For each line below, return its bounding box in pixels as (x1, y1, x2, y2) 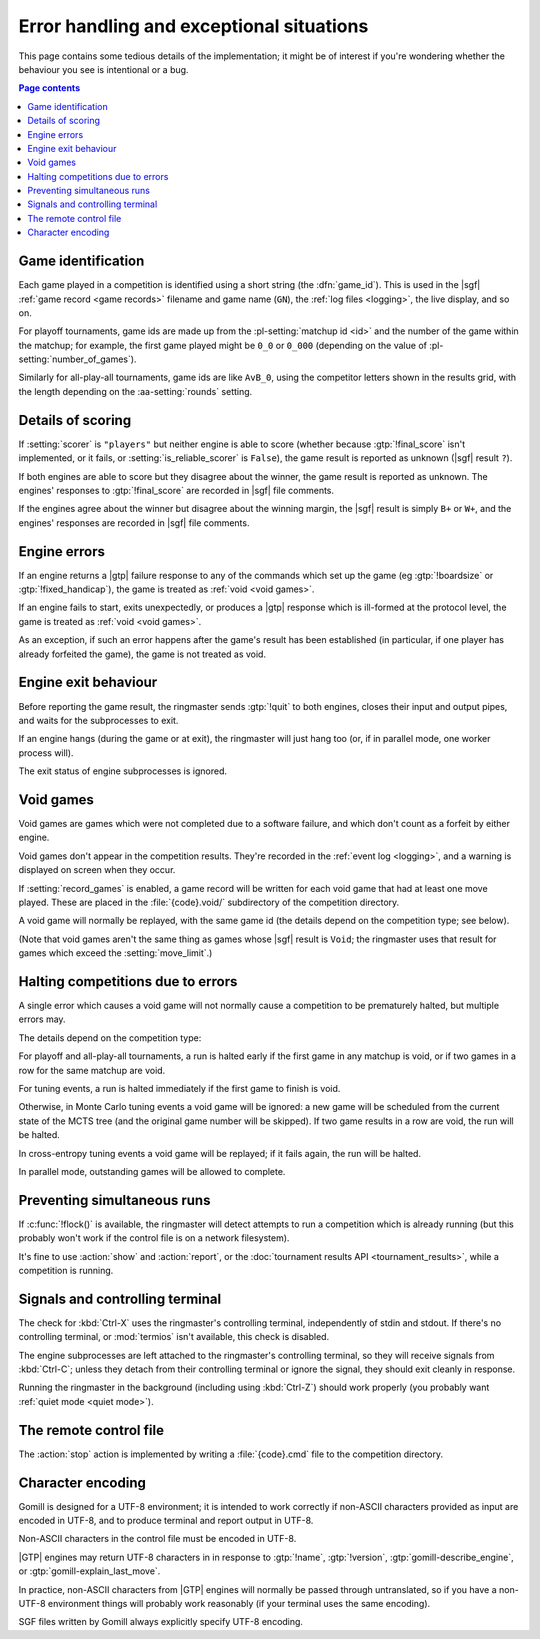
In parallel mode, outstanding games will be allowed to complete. (18, 1165, 286, 1177)
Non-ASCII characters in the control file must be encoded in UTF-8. (18, 1533, 297, 1545)
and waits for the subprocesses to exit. (18, 714, 179, 726)
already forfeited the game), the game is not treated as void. (18, 648, 267, 660)
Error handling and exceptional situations (18, 15, 369, 37)
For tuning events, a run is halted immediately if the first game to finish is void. (18, 1082, 341, 1094)
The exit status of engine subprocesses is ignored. (18, 765, 228, 777)
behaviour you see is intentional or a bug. (18, 63, 189, 75)
